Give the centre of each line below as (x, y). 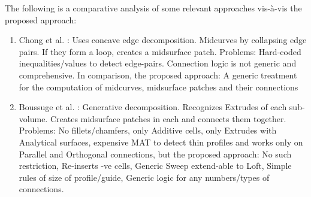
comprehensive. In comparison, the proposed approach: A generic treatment (158, 75)
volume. (33, 118)
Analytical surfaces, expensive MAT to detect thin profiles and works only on (161, 142)
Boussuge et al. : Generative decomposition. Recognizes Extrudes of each (153, 107)
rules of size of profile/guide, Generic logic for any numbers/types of (144, 177)
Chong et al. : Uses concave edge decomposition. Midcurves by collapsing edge (163, 40)
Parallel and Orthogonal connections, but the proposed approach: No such (155, 154)
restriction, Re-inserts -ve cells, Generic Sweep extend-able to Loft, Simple (155, 166)
